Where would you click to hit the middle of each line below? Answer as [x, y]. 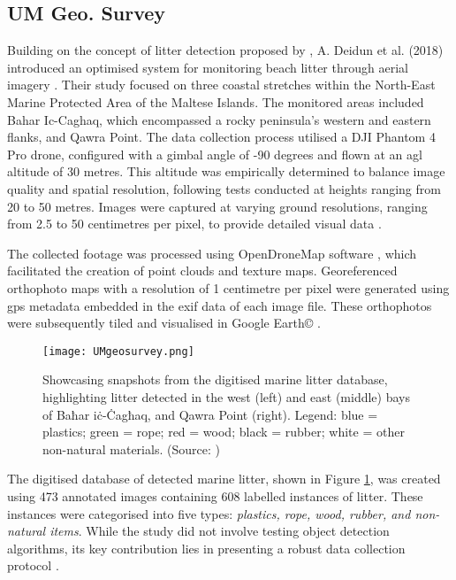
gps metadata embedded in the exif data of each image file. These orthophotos [220, 305]
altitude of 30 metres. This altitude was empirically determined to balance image [226, 171]
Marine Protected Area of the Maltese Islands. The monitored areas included [216, 101]
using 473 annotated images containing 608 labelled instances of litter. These [215, 495]
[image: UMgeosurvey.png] [118, 351]
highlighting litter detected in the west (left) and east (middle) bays [226, 396]
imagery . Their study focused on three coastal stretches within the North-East [221, 85]
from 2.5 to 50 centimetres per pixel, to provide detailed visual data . [194, 224]
